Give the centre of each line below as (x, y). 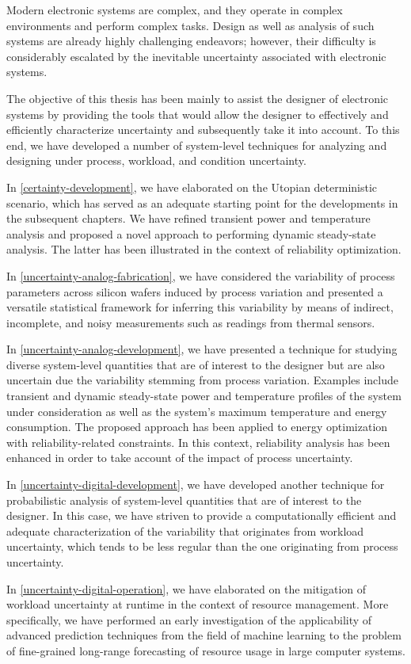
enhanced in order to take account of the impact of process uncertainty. (180, 458)
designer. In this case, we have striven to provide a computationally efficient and (202, 515)
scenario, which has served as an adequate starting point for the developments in (202, 202)
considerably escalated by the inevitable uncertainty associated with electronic (196, 56)
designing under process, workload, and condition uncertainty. (156, 160)
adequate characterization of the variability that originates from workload (185, 530)
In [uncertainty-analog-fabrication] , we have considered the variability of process (201, 275)
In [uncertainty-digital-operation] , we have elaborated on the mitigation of (186, 588)
